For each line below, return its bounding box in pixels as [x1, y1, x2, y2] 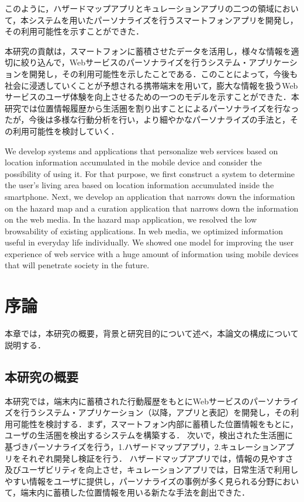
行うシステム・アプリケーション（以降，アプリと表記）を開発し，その [20, 406, 291, 418]
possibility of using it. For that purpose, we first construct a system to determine [5, 167, 295, 179]
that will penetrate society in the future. [5, 259, 150, 271]
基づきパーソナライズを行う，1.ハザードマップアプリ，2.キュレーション [5, 440, 278, 452]
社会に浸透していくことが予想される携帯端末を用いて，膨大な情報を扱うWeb [5, 79, 298, 91]
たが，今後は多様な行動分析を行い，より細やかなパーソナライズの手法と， [5, 113, 290, 126]
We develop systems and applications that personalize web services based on [5, 144, 278, 157]
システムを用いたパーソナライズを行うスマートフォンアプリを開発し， [29, 13, 298, 26]
